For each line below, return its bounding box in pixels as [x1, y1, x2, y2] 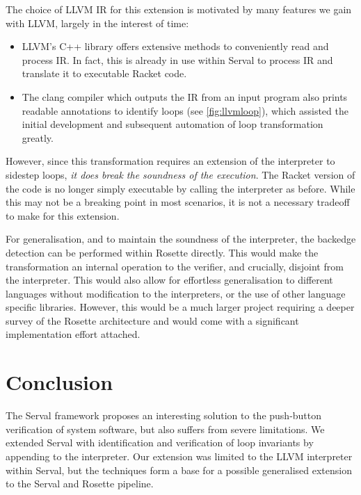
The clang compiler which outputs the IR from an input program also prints [22, 89, 348, 104]
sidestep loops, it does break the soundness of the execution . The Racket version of [6, 167, 355, 181]
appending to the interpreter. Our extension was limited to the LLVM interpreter [6, 448, 353, 463]
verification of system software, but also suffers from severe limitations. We [6, 421, 325, 436]
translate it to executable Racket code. [22, 66, 187, 81]
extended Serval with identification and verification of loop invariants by [6, 435, 314, 450]
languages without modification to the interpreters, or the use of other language [6, 286, 346, 300]
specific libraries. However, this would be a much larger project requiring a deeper [6, 300, 355, 314]
